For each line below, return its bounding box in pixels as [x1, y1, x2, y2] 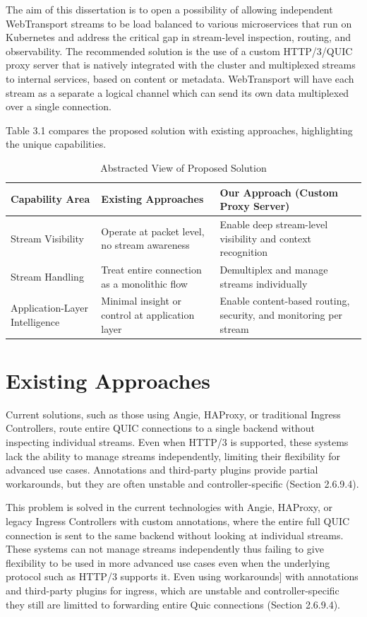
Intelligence [11, 314, 60, 329]
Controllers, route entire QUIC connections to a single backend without [6, 421, 315, 435]
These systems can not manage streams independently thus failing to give [6, 541, 324, 556]
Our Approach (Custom [219, 184, 338, 199]
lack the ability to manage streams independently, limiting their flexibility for [6, 448, 340, 463]
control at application [101, 307, 195, 322]
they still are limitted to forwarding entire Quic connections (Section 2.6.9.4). [6, 597, 340, 611]
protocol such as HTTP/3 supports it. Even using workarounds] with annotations [6, 569, 359, 584]
